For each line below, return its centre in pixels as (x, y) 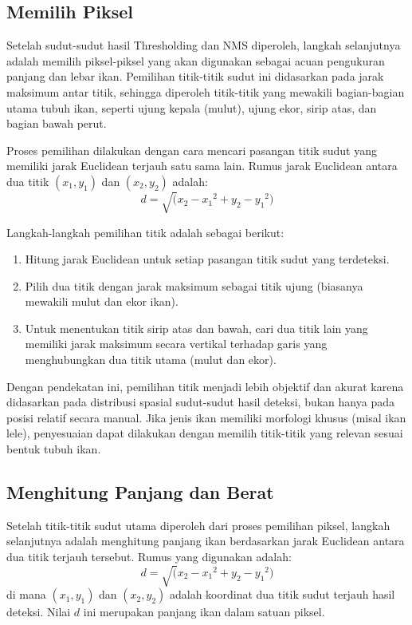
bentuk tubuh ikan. (54, 449)
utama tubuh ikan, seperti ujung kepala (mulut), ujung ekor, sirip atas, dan (192, 107)
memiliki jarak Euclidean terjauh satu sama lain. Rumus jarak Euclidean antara (202, 166)
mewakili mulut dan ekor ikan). (102, 301)
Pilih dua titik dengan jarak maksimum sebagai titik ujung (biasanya (194, 285)
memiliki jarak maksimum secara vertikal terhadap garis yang (176, 344)
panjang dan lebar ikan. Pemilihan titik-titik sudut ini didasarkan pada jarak (195, 76)
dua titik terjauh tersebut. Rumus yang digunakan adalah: (149, 557)
